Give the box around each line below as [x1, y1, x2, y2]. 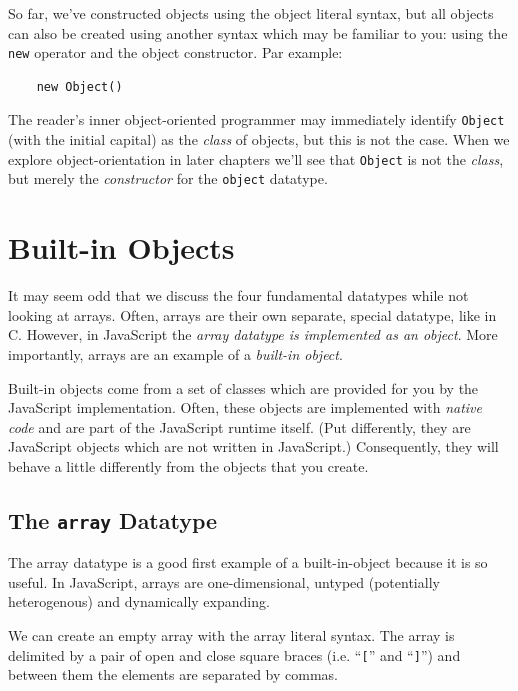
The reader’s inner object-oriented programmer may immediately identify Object [8, 109, 505, 130]
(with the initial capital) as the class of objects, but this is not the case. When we [8, 129, 510, 150]
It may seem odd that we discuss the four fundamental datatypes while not [8, 285, 469, 306]
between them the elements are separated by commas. [8, 664, 339, 685]
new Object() [36, 79, 123, 94]
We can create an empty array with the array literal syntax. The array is [8, 625, 455, 646]
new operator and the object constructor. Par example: [8, 42, 343, 63]
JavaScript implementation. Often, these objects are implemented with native [8, 397, 482, 418]
